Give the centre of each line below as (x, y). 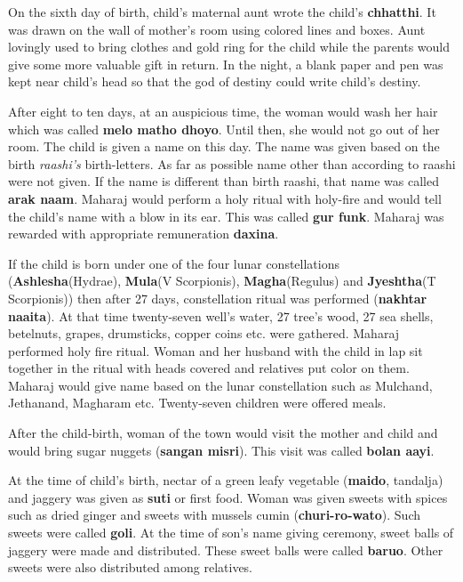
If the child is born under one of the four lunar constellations (174, 263)
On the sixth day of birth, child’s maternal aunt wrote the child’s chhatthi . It (222, 12)
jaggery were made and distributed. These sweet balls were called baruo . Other (226, 550)
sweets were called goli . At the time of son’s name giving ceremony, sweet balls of (231, 533)
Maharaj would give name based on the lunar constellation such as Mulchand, (220, 385)
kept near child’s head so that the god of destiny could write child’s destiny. (215, 81)
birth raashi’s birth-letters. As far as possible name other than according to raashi (232, 163)
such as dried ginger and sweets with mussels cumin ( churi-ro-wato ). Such (215, 515)
